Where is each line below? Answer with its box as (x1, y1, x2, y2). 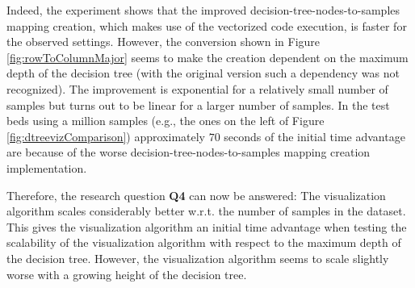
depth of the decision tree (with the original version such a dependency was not (6, 65, 400, 81)
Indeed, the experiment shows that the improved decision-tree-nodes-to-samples (6, 2, 400, 18)
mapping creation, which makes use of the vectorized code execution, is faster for (6, 17, 407, 34)
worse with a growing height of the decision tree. (6, 265, 247, 282)
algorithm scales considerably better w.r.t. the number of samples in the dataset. (6, 202, 406, 219)
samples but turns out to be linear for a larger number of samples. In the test (6, 96, 390, 113)
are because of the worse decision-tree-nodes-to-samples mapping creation (6, 144, 371, 161)
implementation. (6, 159, 87, 176)
